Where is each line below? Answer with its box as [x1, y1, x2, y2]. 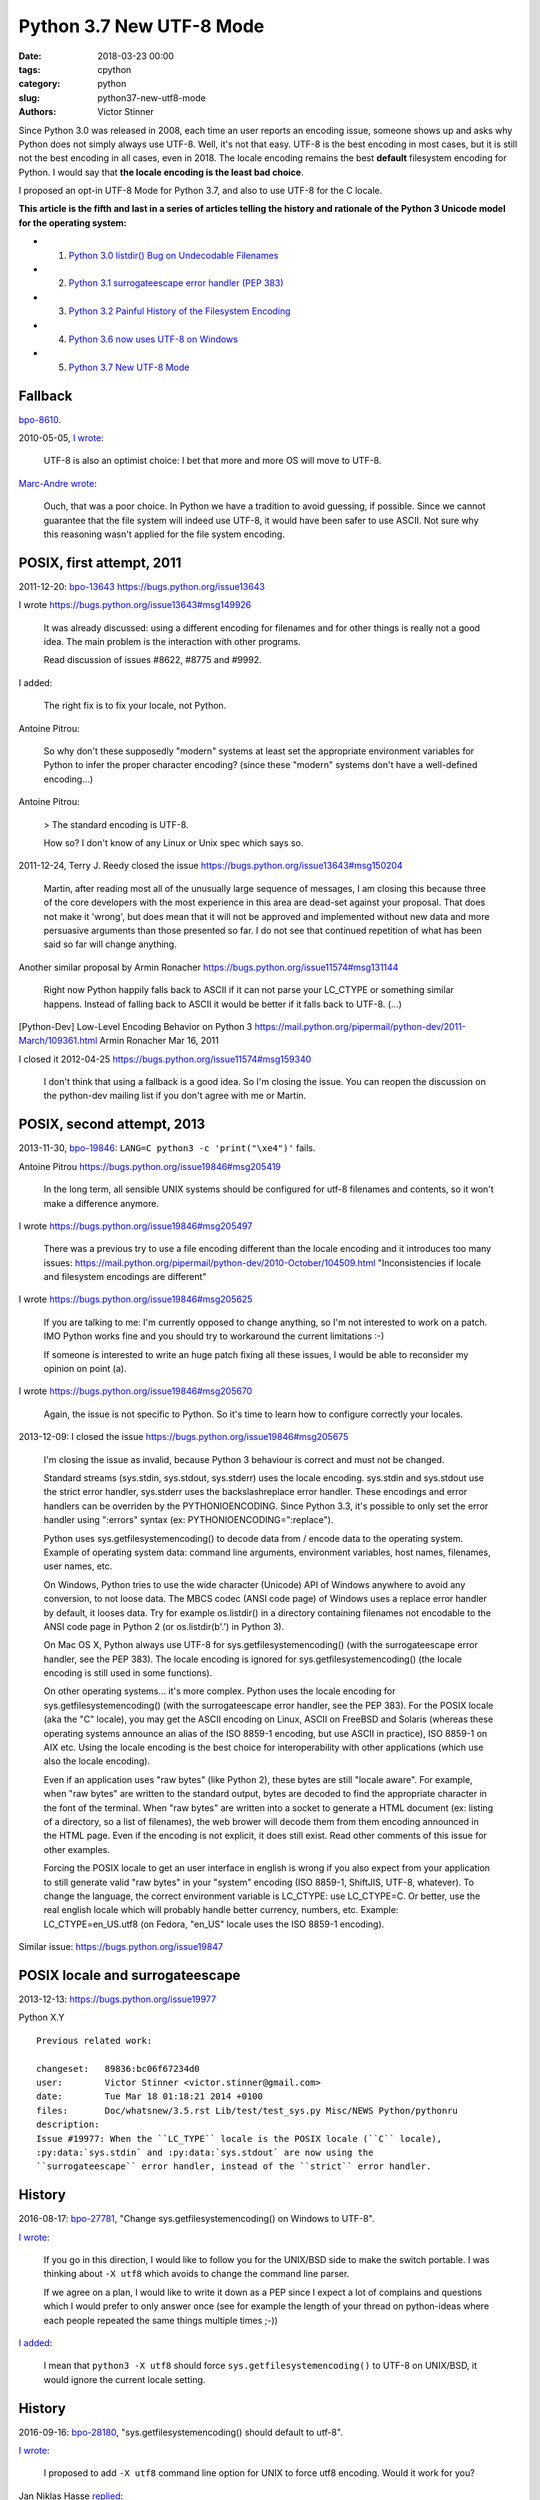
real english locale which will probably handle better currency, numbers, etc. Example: [43, 1904, 399, 1916]
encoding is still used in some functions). [43, 1667, 213, 1679]
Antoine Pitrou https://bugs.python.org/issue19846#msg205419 [18, 1160, 282, 1172]
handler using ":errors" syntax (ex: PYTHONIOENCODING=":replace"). [43, 1514, 334, 1526]
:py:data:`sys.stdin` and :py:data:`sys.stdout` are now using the [36, 2146, 374, 2158]
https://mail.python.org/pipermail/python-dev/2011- [254, 1020, 467, 1032]
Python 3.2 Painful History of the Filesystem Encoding [68, 305, 291, 317]
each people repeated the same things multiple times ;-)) [43, 2314, 279, 2326]
